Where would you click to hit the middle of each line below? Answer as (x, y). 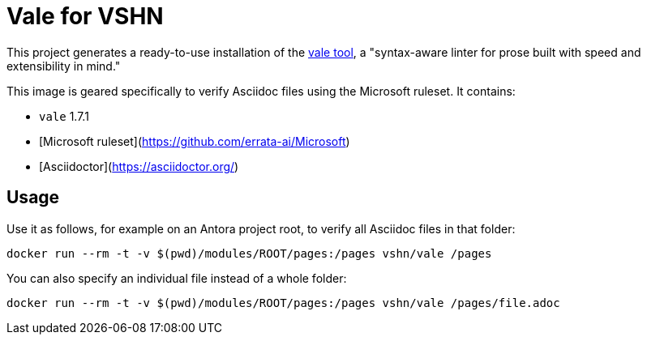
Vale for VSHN (85, 16)
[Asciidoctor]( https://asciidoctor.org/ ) (139, 166)
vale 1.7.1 (64, 116)
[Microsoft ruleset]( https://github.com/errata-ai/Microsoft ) (195, 141)
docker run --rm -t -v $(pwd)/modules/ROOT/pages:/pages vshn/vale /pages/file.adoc (283, 303)
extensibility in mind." (64, 66)
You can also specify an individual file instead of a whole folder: (177, 278)
